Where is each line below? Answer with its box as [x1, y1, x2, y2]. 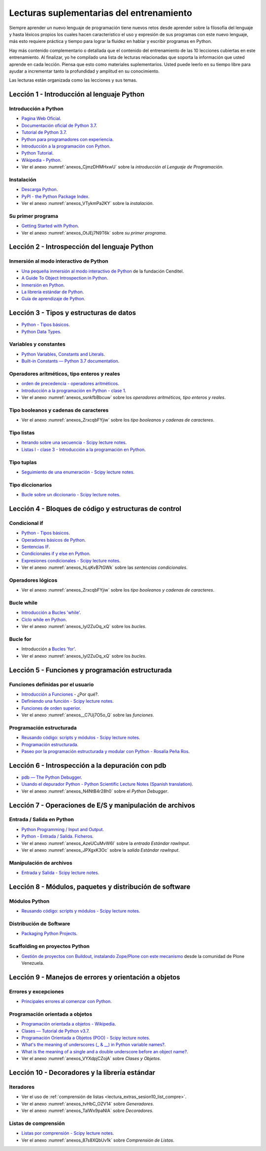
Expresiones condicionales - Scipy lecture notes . [21, 557, 121, 563]
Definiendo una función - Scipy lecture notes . [21, 698, 114, 704]
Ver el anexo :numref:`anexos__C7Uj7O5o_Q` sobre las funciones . [21, 712, 155, 718]
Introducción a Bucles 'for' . [21, 646, 76, 652]
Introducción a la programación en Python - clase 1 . [21, 388, 127, 394]
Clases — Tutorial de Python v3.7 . [21, 1028, 90, 1034]
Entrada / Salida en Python [9, 816, 74, 823]
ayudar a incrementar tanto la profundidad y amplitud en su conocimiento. [9, 68, 160, 74]
